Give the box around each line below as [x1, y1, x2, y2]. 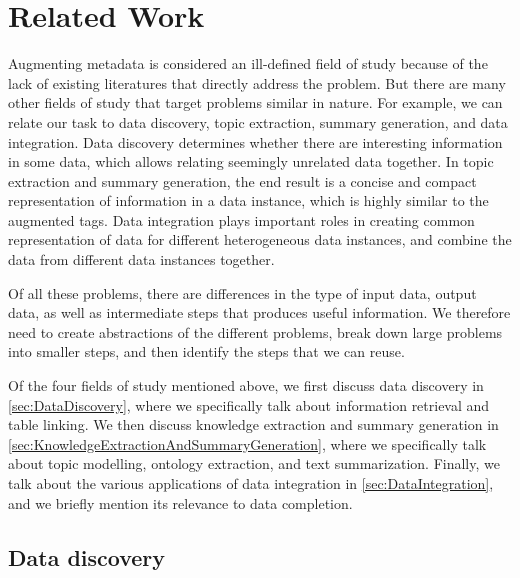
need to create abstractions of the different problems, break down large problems [8, 321, 503, 342]
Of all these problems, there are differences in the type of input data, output [8, 282, 477, 303]
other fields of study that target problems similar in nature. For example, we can [8, 92, 503, 113]
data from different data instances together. [8, 249, 275, 270]
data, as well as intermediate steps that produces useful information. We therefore [8, 302, 511, 323]
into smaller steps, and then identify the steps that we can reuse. [8, 341, 405, 362]
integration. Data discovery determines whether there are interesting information [8, 131, 503, 152]
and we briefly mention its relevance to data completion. [8, 492, 353, 513]
